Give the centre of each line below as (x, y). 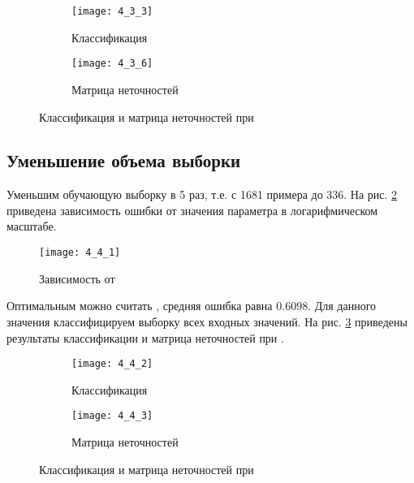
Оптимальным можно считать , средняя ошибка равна (140, 306)
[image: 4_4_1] (80, 253)
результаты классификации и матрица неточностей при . (145, 337)
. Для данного (342, 306)
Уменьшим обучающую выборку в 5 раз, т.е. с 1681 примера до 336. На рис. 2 (202, 194)
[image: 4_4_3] (112, 416)
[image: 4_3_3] (112, 11)
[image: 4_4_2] (112, 364)
